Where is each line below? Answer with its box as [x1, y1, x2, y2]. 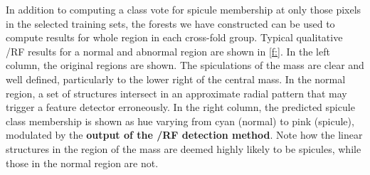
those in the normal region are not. [6, 155, 159, 170]
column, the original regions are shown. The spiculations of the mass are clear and [6, 58, 364, 73]
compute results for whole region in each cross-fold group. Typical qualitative [6, 30, 343, 45]
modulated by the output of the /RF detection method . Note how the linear [6, 127, 363, 142]
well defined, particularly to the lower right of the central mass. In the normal [6, 71, 346, 86]
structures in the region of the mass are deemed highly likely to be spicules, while [6, 141, 361, 156]
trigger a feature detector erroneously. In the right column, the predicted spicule [6, 100, 355, 115]
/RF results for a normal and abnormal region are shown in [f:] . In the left [6, 43, 330, 58]
